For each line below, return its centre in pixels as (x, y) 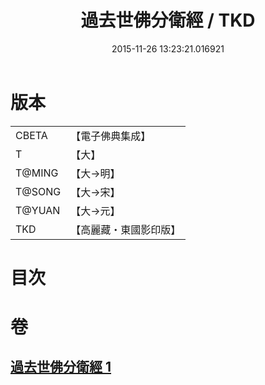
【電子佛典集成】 (111, 136)
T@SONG (38, 191)
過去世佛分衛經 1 (61, 367)
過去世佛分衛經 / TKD (168, 20)
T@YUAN (38, 210)
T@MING (37, 173)
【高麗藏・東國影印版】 (126, 229)
